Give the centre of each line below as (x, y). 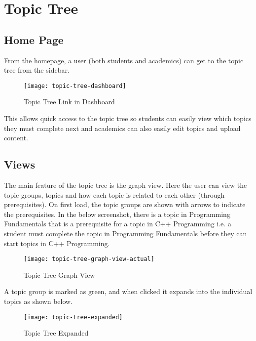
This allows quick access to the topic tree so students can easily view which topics (128, 118)
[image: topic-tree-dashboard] (75, 86)
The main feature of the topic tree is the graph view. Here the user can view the (126, 185)
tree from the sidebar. (37, 70)
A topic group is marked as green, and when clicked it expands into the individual (128, 291)
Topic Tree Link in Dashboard (69, 102)
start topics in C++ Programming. (57, 243)
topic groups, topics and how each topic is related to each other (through (114, 194)
